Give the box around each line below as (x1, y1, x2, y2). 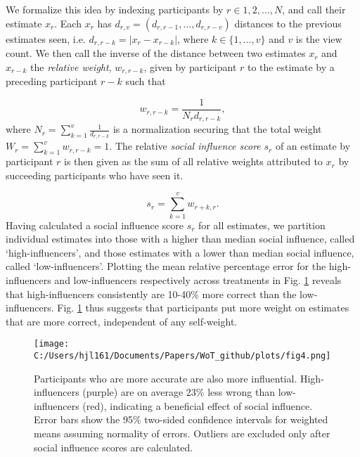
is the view (295, 31, 342, 46)
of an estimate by (275, 139, 351, 153)
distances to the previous (234, 15, 342, 30)
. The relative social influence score (109, 139, 261, 153)
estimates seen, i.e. (6, 31, 86, 46)
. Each (54, 15, 82, 30)
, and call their (282, 2, 346, 16)
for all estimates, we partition (198, 217, 326, 232)
